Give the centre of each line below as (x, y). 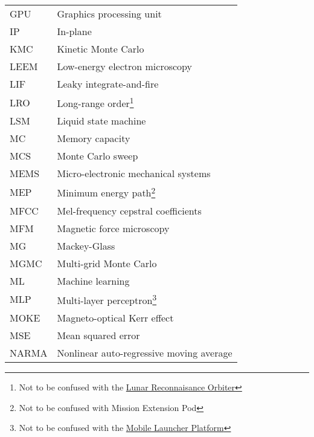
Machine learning (93, 280)
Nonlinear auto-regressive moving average (145, 352)
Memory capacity (94, 138)
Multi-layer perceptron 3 (107, 299)
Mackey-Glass (86, 245)
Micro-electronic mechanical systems (134, 173)
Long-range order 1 (95, 102)
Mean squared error (98, 335)
